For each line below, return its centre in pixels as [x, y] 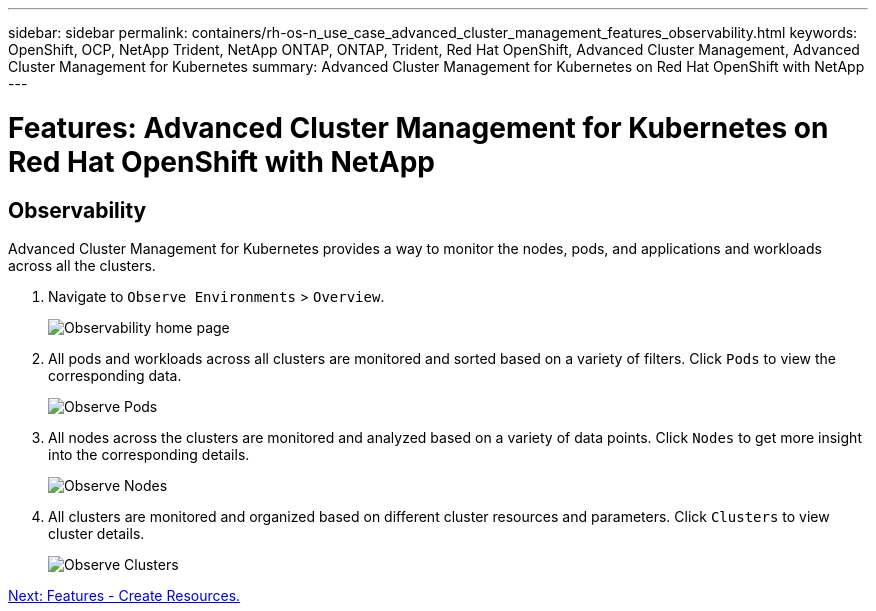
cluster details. [96, 533]
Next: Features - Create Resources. [124, 595]
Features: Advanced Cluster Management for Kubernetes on [418, 127]
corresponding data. [115, 375]
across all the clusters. [82, 265]
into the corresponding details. [149, 454]
